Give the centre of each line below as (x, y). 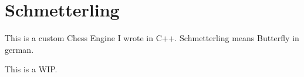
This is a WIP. (31, 69)
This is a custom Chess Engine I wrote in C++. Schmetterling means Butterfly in (152, 38)
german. (19, 49)
